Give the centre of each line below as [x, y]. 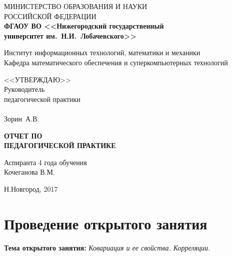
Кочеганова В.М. [29, 172]
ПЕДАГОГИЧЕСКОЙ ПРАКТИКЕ [60, 145]
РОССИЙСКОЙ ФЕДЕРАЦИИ [50, 16]
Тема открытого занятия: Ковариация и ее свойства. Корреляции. [107, 247]
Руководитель [24, 89]
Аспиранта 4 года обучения [45, 162]
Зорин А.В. [22, 118]
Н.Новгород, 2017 [31, 188]
